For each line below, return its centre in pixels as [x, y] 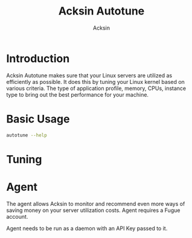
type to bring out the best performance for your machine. [78, 94]
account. [17, 216]
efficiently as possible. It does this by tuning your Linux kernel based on [96, 82]
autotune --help [27, 135]
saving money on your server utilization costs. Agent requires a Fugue [93, 210]
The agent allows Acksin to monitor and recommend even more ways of [96, 204]
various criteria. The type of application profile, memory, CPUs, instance [96, 88]
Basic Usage [38, 119]
